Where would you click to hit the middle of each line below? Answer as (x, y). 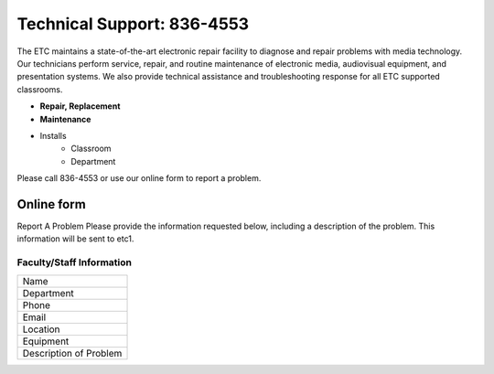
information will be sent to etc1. (75, 239)
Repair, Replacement (80, 106)
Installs (54, 135)
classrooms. (40, 89)
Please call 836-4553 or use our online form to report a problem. (139, 178)
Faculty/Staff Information (75, 262)
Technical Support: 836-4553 (133, 24)
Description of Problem (72, 353)
